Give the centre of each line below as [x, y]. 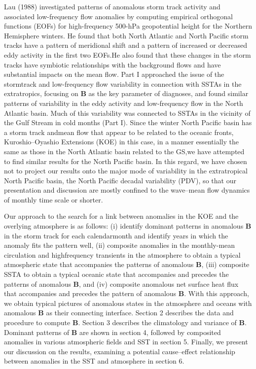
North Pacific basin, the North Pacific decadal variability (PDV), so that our [120, 180]
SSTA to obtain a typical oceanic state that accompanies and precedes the [116, 274]
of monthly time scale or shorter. [54, 199]
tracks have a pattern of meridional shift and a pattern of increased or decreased [126, 45]
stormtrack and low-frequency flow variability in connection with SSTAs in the [123, 84]
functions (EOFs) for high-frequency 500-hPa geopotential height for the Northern [128, 26]
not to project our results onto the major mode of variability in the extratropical [126, 171]
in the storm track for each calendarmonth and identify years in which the [116, 235]
